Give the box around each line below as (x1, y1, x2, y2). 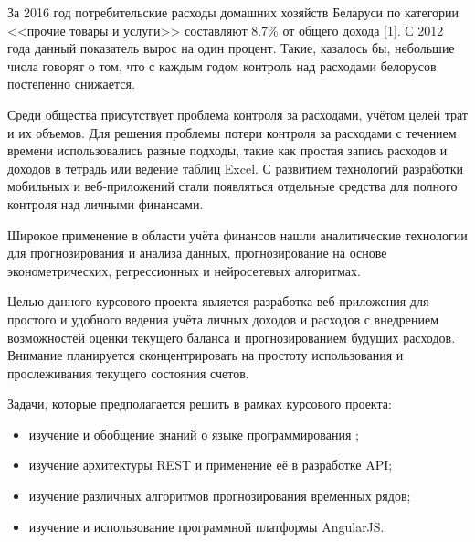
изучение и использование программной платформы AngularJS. (28, 516, 385, 536)
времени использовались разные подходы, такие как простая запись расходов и (7, 141, 448, 160)
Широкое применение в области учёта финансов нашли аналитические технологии (7, 225, 468, 244)
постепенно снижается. (7, 74, 135, 93)
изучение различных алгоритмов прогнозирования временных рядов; (28, 486, 411, 505)
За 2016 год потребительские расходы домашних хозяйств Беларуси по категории (7, 3, 459, 21)
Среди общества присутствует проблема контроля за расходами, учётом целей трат (7, 104, 468, 123)
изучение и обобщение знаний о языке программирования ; (28, 424, 359, 443)
